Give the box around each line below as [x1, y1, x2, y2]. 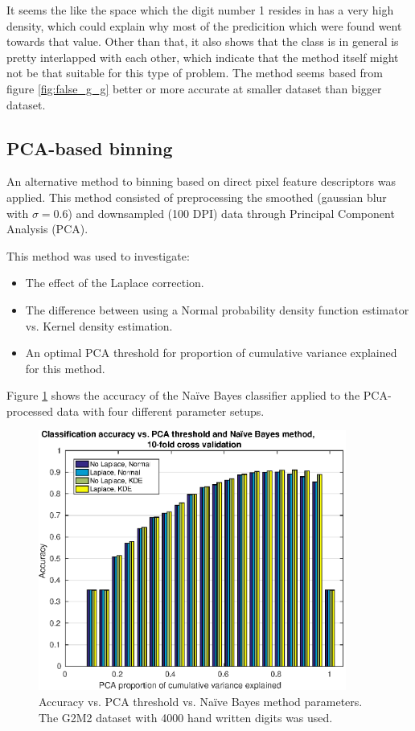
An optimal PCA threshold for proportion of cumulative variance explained [25, 344, 397, 361]
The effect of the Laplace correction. [25, 274, 204, 291]
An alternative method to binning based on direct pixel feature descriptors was [6, 173, 396, 190]
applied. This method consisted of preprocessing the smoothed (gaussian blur [6, 188, 387, 205]
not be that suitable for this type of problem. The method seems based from [6, 64, 383, 81]
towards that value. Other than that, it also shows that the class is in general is [6, 33, 399, 50]
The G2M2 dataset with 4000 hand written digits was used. [39, 708, 333, 725]
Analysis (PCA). [6, 220, 88, 237]
